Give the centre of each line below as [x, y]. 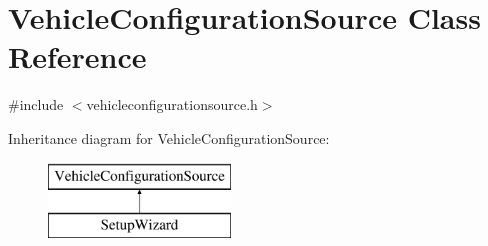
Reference [77, 56]
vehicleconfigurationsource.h [172, 104]
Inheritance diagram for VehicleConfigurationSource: [169, 137]
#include [36, 104]
